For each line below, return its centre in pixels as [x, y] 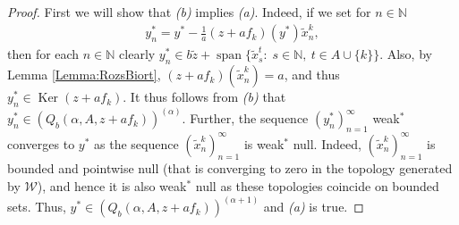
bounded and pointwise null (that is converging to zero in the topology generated [230, 168]
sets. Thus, [37, 207]
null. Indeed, [327, 143]
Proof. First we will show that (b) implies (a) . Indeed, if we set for [189, 12]
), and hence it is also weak [112, 186]
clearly [137, 54]
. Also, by [406, 54]
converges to [41, 143]
